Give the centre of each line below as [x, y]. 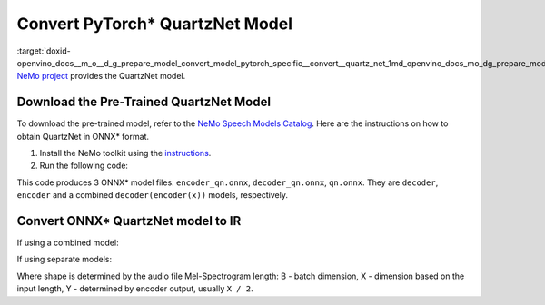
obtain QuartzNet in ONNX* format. [83, 136]
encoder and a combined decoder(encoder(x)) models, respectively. [153, 195]
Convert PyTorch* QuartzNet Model [155, 24]
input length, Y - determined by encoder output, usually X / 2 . [135, 289]
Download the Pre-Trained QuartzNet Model [144, 102]
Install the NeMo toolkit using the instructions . [125, 153]
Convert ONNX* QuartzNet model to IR [129, 221]
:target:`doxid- [44, 51]
